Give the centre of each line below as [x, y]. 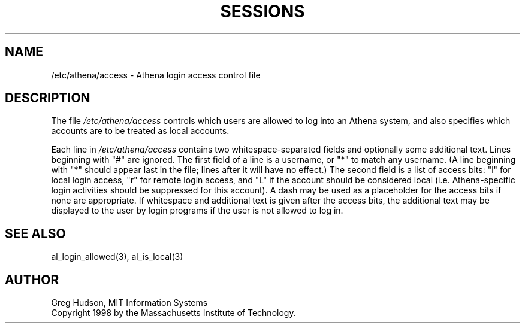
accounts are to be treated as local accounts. [140, 131]
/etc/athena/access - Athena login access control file [156, 75]
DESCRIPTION [48, 98]
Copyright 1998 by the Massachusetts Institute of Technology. [174, 313]
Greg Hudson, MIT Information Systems [129, 303]
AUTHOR [32, 280]
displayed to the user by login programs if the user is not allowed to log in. [197, 211]
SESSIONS [262, 11]
